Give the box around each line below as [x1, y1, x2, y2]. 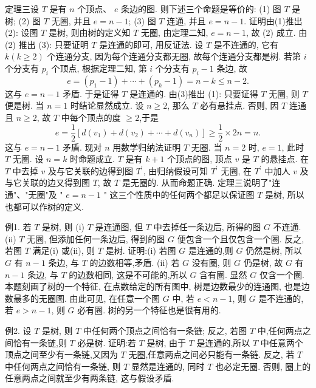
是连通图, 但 [95, 220, 143, 233]
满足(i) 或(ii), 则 [32, 244, 95, 257]
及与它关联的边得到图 [47, 164, 133, 177]
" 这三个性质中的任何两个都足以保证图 [103, 188, 255, 200]
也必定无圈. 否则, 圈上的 [215, 359, 311, 372]
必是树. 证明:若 [77, 336, 136, 349]
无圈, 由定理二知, [141, 26, 208, 39]
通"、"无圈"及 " [5, 188, 63, 200]
